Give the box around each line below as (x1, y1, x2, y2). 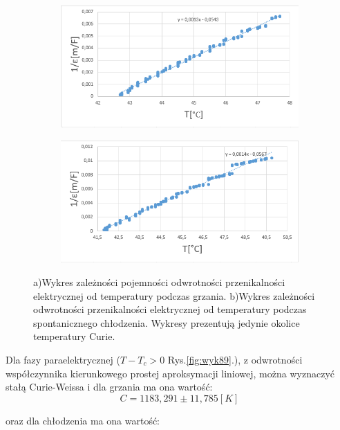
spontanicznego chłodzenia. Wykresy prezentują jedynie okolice (33, 315, 300, 330)
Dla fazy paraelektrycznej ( (6, 352, 120, 366)
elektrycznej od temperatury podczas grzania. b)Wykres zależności (33, 288, 315, 303)
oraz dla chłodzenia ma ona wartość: (6, 413, 160, 427)
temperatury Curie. (33, 329, 115, 343)
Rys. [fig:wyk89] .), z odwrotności (167, 352, 303, 366)
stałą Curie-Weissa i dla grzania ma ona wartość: (6, 379, 213, 394)
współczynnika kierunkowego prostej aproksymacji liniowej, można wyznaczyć (6, 366, 334, 380)
